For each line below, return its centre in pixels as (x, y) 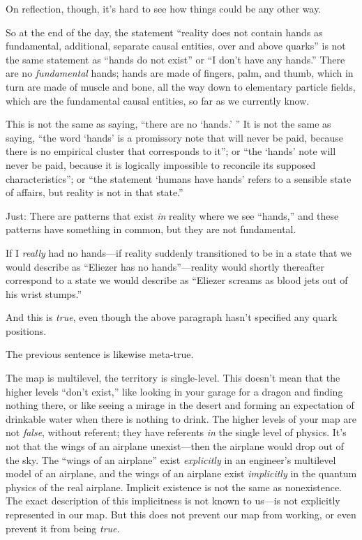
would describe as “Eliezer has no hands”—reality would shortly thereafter (165, 266)
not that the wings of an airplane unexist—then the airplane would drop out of (175, 446)
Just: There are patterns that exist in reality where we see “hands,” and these (172, 215)
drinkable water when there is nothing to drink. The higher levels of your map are (181, 418)
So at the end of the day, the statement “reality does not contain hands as (164, 32)
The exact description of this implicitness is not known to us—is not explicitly (173, 501)
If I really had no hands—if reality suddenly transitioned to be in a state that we (179, 252)
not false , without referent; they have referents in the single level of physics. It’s (176, 432)
